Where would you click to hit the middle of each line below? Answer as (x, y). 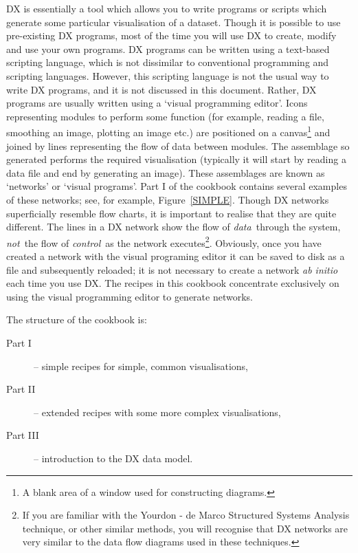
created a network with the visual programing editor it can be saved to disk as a (176, 256)
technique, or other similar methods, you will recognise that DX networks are (185, 528)
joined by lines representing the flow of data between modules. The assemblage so (178, 145)
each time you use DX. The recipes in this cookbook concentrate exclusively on (173, 283)
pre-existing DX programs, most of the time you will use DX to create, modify (171, 35)
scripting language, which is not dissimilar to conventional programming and (168, 62)
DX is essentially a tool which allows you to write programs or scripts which (167, 8)
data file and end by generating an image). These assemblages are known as (166, 172)
